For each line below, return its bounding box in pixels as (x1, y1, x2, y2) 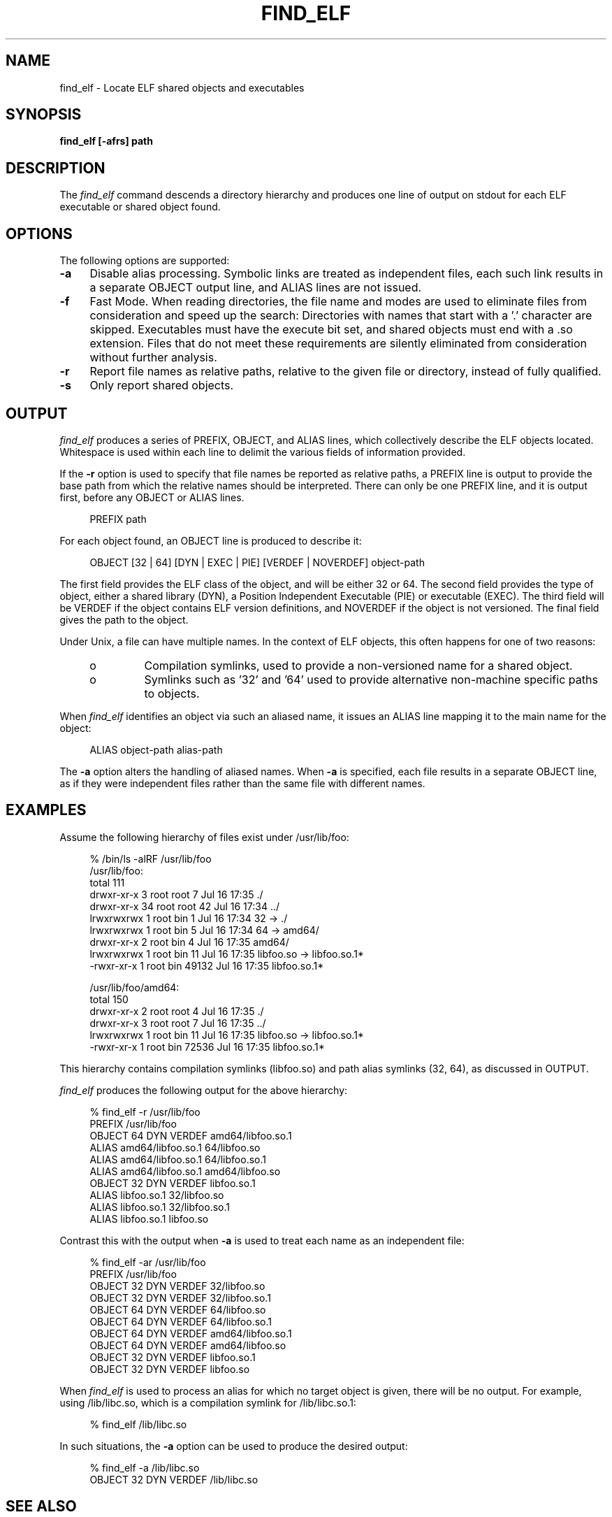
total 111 (89, 876, 125, 889)
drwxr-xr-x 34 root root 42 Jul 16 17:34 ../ (89, 900, 280, 912)
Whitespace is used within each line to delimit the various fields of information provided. (59, 445, 466, 458)
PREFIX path (89, 512, 147, 525)
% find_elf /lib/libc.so (89, 1418, 187, 1430)
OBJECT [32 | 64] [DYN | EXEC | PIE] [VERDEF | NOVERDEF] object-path (89, 556, 425, 568)
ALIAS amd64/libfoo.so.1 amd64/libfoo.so (89, 1165, 281, 1177)
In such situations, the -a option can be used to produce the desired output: (59, 1439, 408, 1452)
